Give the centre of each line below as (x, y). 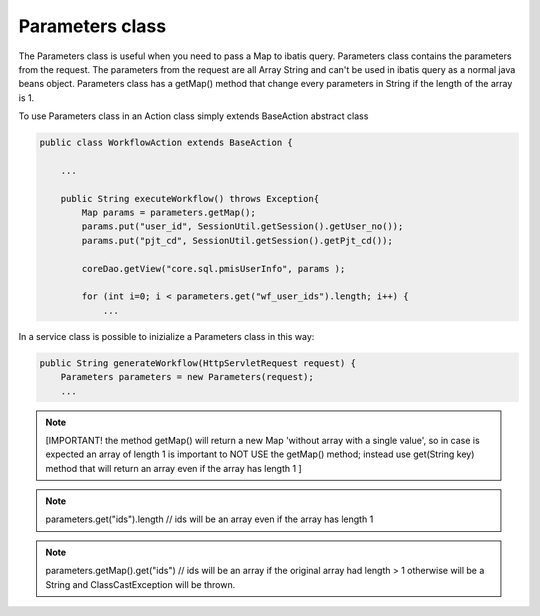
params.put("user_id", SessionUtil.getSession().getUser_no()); (242, 226)
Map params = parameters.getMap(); (169, 213)
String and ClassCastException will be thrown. (140, 584)
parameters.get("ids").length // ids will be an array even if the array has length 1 (209, 519)
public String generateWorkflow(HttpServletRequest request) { (198, 363)
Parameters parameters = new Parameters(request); (187, 377)
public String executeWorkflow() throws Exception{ (190, 198)
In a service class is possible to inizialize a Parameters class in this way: (166, 336)
